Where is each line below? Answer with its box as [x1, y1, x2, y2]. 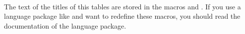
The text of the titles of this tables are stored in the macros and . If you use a [4, 1, 241, 11]
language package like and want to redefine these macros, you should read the [4, 11, 241, 21]
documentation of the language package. [4, 20, 126, 31]
